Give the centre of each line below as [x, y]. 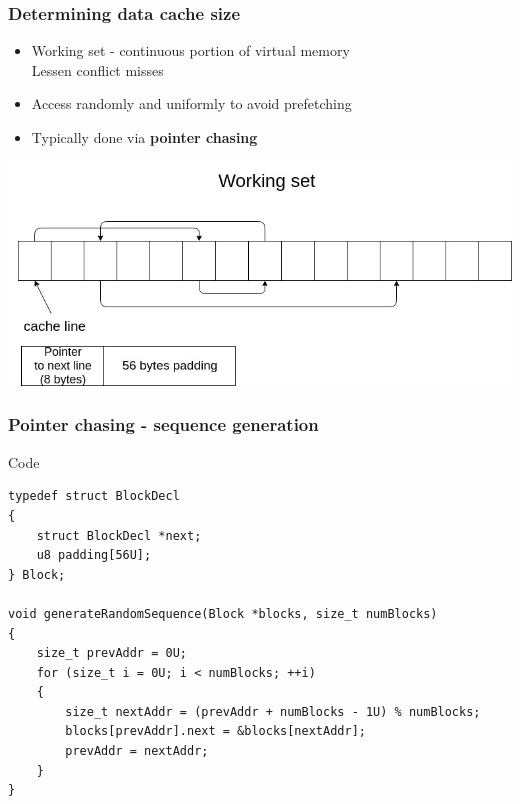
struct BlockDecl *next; [119, 535]
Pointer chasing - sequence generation [163, 424]
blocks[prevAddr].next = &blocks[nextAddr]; [215, 731]
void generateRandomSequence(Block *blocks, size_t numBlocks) [223, 613]
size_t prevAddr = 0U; [111, 653]
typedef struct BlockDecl [94, 496]
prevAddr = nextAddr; [137, 751]
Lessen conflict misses [97, 69]
